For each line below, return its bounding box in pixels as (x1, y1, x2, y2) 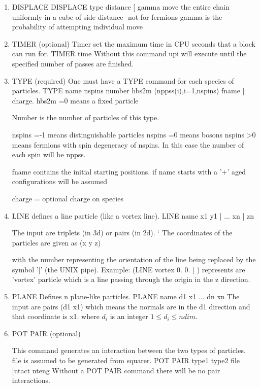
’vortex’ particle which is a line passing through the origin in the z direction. (12, 274, 250, 285)
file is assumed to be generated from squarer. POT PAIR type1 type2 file (12, 355, 240, 366)
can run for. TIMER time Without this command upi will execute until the (12, 48, 247, 59)
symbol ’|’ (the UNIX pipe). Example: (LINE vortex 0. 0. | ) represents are (12, 264, 245, 274)
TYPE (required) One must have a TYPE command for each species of (12, 75, 234, 86)
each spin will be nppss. (12, 149, 86, 160)
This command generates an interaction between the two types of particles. (12, 345, 246, 356)
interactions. (12, 375, 50, 385)
